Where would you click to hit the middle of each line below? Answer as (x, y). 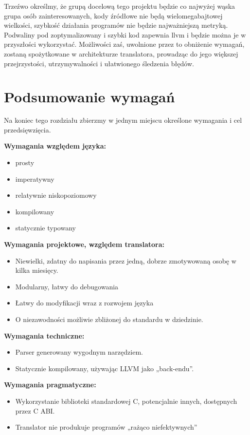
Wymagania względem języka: (55, 146)
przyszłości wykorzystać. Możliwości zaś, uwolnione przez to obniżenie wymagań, (124, 44)
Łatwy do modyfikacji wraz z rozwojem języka (84, 303)
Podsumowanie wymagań (89, 97)
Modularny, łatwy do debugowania (67, 286)
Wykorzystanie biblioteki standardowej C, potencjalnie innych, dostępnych (126, 401)
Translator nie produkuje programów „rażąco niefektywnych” (106, 427)
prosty (25, 162)
